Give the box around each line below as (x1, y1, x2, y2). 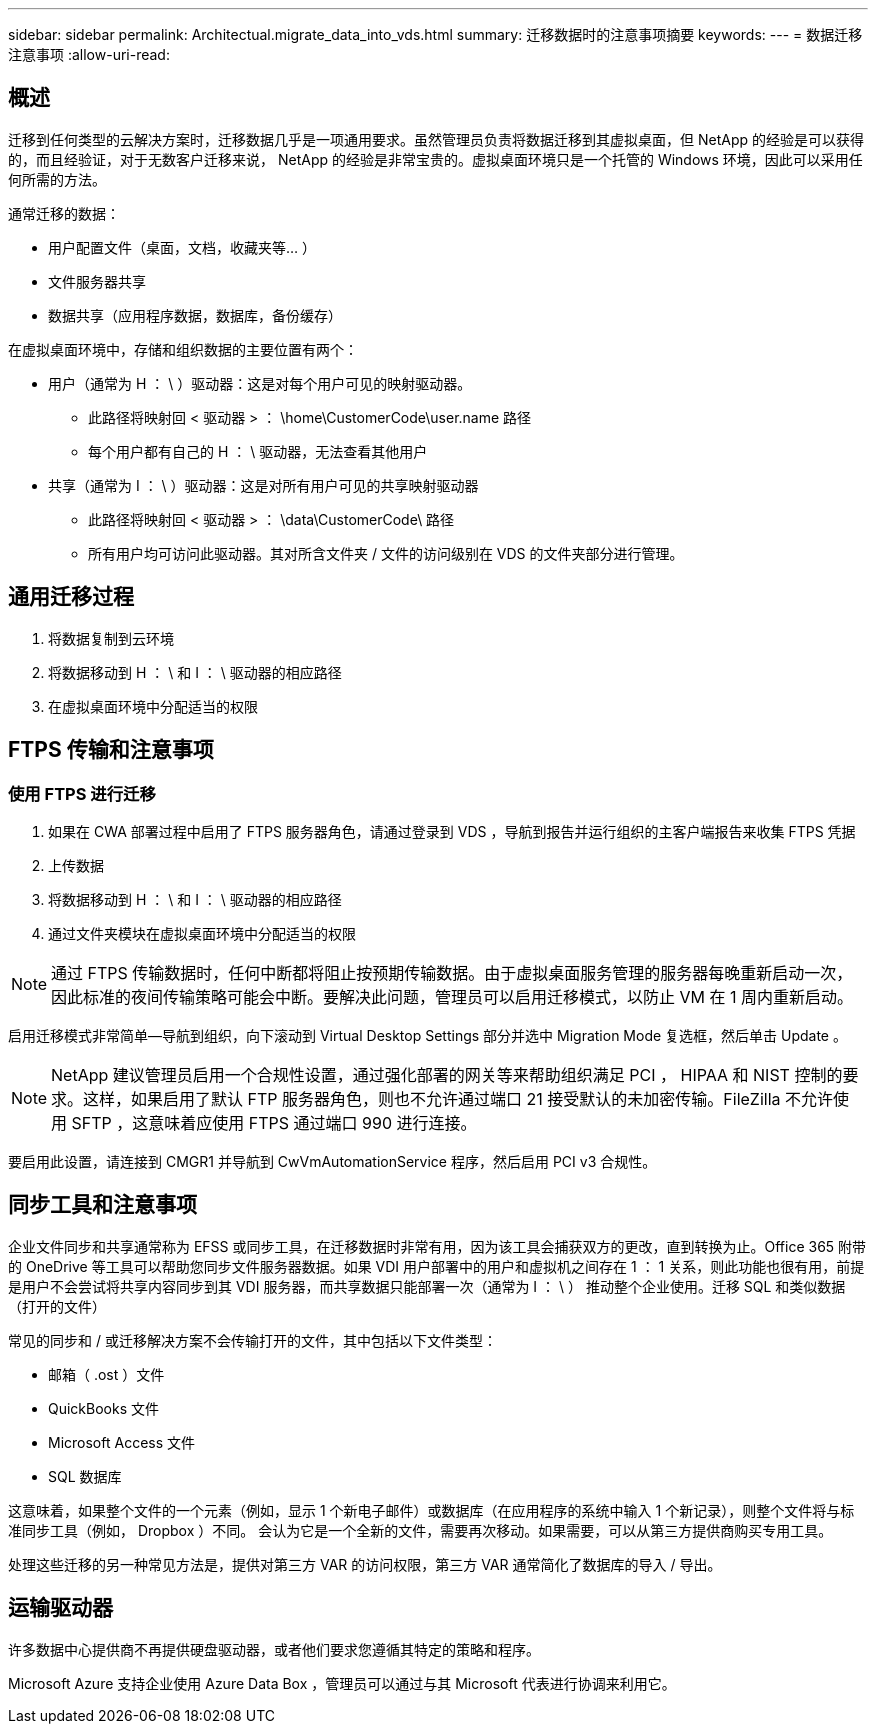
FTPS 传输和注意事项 (8, 737, 214, 763)
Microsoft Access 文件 (48, 1433, 196, 1451)
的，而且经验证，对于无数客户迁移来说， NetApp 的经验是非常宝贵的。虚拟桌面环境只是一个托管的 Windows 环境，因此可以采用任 (8, 150, 863, 168)
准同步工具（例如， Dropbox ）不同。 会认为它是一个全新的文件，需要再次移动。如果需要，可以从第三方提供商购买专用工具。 (8, 1521, 833, 1539)
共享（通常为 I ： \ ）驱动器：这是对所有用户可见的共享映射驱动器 (48, 476, 479, 494)
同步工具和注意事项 (8, 1192, 197, 1218)
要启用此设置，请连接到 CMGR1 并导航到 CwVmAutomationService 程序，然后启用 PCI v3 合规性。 (8, 1152, 657, 1170)
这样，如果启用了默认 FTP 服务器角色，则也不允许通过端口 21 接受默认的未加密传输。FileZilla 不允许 (83, 1088, 834, 1109)
